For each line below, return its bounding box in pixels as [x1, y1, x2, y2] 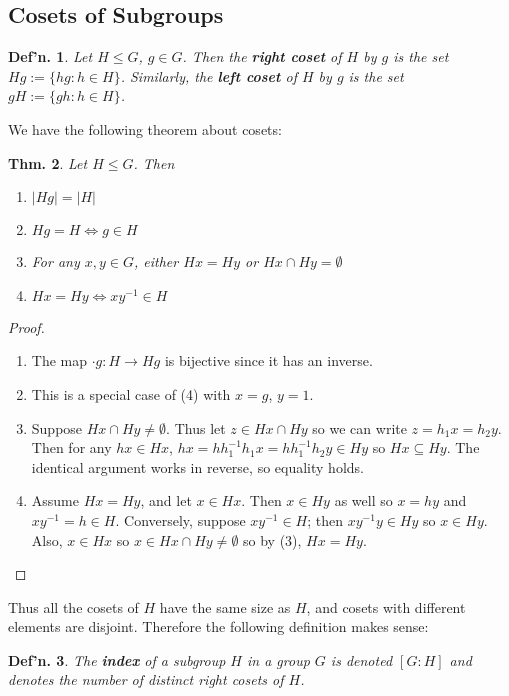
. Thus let [166, 417, 226, 438]
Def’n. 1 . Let [8, 46, 93, 67]
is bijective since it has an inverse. [164, 350, 373, 371]
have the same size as [159, 596, 291, 617]
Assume [31, 490, 79, 511]
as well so [334, 490, 393, 511]
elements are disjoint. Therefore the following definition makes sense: [8, 616, 429, 637]
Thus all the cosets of [8, 596, 139, 617]
